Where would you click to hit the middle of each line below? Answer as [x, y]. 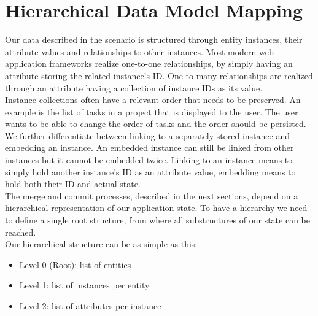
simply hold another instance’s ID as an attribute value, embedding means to [150, 171]
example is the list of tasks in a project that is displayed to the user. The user [152, 111]
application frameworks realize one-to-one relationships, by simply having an [149, 64]
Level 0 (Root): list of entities [75, 264]
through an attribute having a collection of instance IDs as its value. [134, 87]
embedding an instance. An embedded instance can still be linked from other [149, 148]
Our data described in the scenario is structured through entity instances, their [154, 40]
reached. [21, 232]
